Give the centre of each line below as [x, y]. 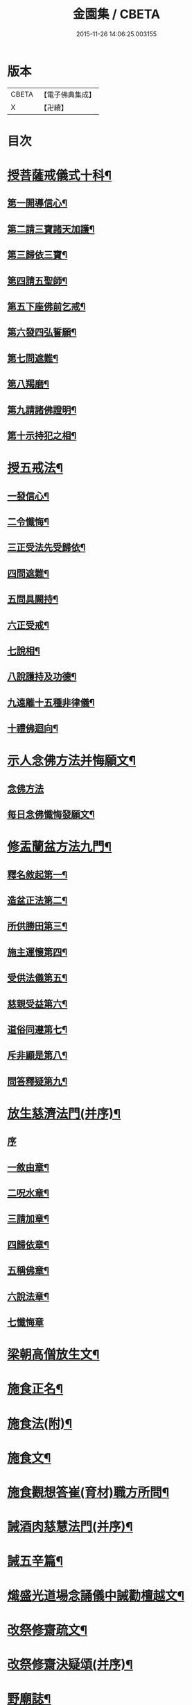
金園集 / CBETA [116, 14]
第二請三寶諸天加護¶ [51, 229]
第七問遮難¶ [33, 358]
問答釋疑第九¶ [37, 1081]
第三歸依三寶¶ [37, 255]
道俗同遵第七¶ [37, 1029]
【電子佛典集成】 [68, 95]
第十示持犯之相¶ [42, 435]
